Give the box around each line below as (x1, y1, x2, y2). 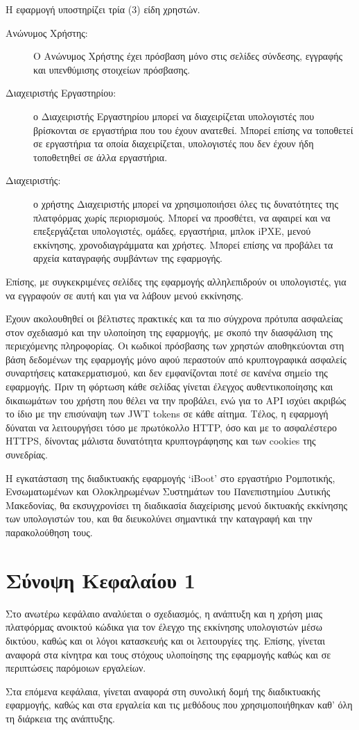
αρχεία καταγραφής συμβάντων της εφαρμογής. (33, 251, 223, 265)
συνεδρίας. (6, 447, 48, 462)
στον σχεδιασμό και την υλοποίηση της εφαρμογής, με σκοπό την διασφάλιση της (6, 324, 333, 339)
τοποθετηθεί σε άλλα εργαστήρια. (33, 149, 168, 164)
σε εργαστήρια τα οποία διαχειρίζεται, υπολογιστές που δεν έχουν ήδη (33, 136, 314, 151)
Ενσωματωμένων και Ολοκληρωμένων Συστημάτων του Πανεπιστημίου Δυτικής (6, 484, 331, 499)
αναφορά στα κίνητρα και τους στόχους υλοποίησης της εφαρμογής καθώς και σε (6, 647, 331, 661)
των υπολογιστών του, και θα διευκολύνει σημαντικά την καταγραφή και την (6, 511, 313, 526)
